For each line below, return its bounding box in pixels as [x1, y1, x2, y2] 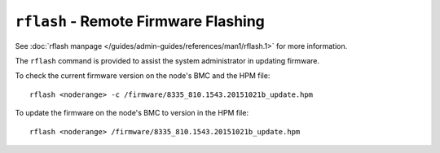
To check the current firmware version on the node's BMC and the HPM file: [15, 71, 271, 81]
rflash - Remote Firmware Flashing [15, 12, 265, 30]
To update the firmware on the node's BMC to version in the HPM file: [15, 108, 249, 118]
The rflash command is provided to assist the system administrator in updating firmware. [15, 55, 320, 65]
